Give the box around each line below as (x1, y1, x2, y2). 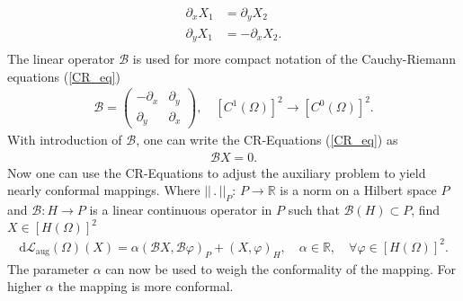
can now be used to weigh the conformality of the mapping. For (105, 259, 456, 278)
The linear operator (7, 49, 115, 67)
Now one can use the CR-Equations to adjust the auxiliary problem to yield (7, 163, 426, 181)
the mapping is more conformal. (58, 277, 234, 296)
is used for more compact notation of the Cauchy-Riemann (132, 49, 457, 67)
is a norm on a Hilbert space (280, 181, 437, 199)
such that (288, 200, 340, 219)
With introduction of (7, 130, 122, 149)
